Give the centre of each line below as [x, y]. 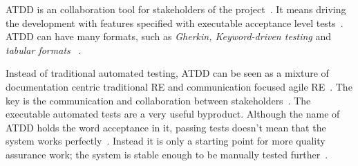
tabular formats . [44, 49]
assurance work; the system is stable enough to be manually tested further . [167, 154]
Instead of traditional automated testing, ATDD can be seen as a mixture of [167, 73]
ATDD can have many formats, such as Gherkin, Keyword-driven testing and [169, 36]
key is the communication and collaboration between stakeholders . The [158, 100]
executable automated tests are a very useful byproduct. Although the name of [173, 114]
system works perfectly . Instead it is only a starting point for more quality [166, 141]
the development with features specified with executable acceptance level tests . [175, 22]
